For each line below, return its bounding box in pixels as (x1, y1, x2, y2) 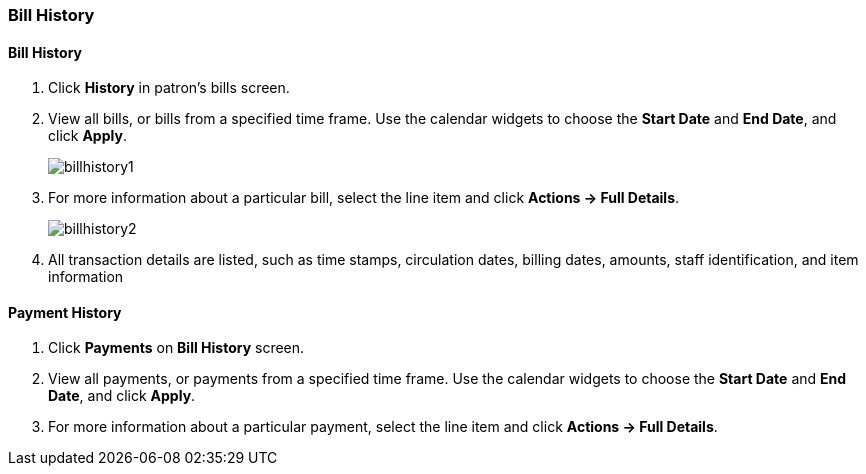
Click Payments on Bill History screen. (48, 339, 305, 357)
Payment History (8, 303, 122, 321)
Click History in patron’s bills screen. (48, 79, 290, 97)
